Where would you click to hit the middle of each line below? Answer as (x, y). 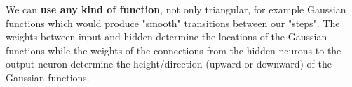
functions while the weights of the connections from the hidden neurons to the (174, 50)
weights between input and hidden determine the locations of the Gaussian (167, 37)
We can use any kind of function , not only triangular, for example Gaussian (176, 9)
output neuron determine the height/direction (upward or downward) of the (169, 64)
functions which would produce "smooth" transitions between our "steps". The (173, 23)
